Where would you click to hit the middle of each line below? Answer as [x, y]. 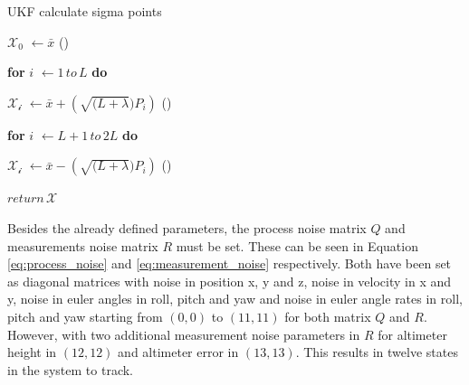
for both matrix [328, 316]
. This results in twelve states [377, 352]
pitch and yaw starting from [85, 316]
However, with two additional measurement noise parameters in [184, 334]
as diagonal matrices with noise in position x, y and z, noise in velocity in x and [230, 281]
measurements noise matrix [83, 245]
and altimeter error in [178, 352]
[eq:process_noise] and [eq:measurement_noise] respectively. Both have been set [230, 263]
